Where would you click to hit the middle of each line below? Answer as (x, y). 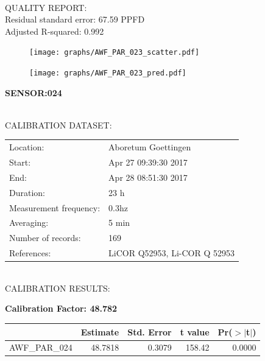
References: (30, 253)
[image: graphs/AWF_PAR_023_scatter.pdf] (115, 53)
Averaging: (29, 223)
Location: (27, 147)
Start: (20, 162)
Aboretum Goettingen (150, 147)
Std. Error (150, 331)
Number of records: (45, 238)
